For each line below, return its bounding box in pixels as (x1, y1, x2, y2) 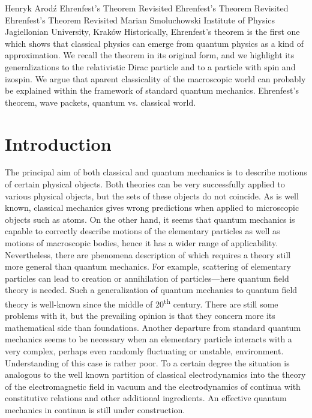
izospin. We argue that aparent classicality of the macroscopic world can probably (5, 72, 306, 85)
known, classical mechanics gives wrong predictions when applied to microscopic (5, 201, 299, 214)
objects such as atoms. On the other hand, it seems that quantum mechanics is (5, 213, 295, 225)
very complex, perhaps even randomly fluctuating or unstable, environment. (5, 345, 284, 357)
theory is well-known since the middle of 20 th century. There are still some (5, 296, 278, 310)
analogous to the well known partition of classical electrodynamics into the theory (5, 368, 306, 381)
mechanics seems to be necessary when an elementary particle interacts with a (5, 333, 292, 345)
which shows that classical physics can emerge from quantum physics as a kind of (5, 37, 304, 49)
